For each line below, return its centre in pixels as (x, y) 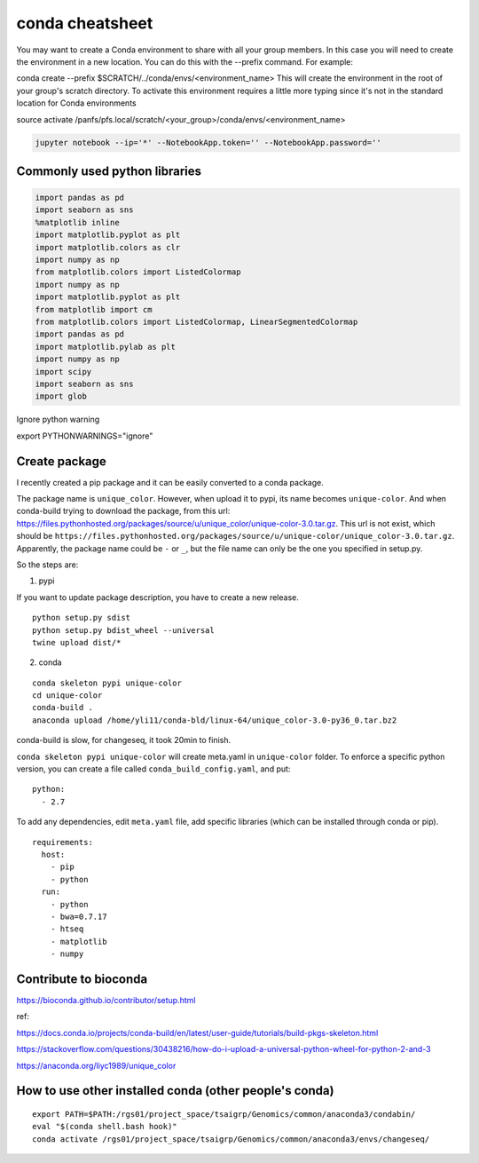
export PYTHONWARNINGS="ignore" (85, 436)
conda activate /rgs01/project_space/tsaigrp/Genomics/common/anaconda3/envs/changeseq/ (231, 1139)
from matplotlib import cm (94, 309)
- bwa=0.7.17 (79, 916)
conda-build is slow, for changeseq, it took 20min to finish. (124, 740)
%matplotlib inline (77, 222)
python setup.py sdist (82, 618)
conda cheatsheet (85, 23)
